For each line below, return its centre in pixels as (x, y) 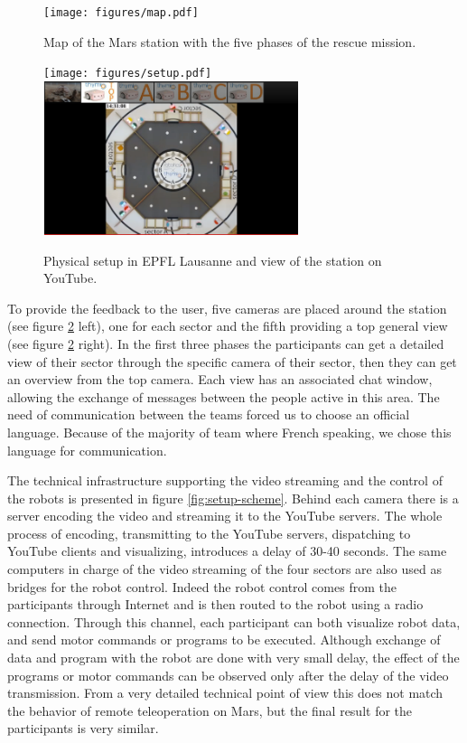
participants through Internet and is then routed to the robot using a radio (215, 604)
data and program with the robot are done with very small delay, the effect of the (233, 658)
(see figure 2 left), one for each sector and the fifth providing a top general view (228, 326)
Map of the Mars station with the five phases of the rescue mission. (230, 41)
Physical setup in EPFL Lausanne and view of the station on (213, 260)
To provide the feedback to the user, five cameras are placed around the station (227, 308)
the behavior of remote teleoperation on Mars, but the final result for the (210, 710)
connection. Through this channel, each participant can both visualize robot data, (234, 621)
